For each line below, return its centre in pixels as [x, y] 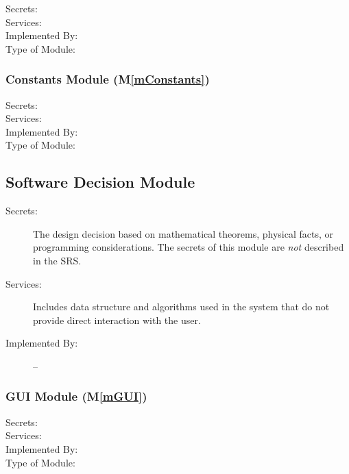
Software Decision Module [100, 182]
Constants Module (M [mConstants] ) [108, 79]
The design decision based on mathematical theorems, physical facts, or [183, 233]
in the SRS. [57, 260]
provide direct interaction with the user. [117, 320]
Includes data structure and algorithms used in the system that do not [181, 307]
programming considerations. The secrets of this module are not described [189, 247]
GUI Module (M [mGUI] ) [76, 396]
